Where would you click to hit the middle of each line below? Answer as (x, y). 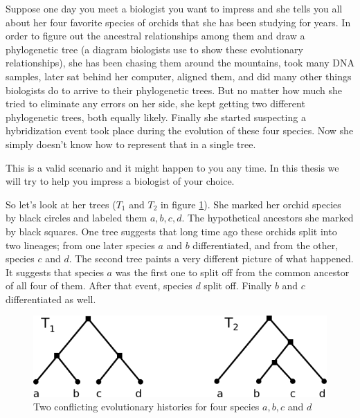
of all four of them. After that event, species (99, 285)
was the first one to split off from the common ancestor (232, 272)
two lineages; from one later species (80, 245)
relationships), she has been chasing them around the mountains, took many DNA (180, 63)
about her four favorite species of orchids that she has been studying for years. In (178, 22)
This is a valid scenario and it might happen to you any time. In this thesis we (172, 167)
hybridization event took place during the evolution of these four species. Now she (180, 130)
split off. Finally (238, 285)
